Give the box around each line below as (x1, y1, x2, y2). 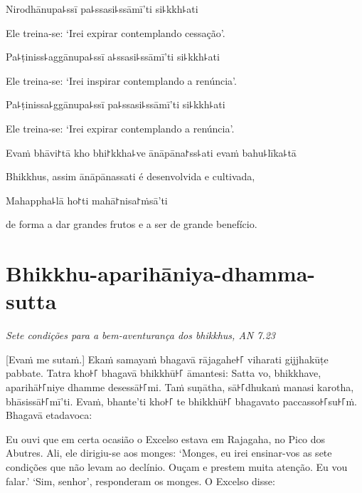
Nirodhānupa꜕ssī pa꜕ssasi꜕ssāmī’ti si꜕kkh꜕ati (6, 1, 198, 16)
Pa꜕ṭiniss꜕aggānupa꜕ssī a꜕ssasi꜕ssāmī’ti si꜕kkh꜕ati (6, 49, 220, 64)
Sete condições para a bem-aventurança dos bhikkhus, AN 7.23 (6, 328, 275, 343)
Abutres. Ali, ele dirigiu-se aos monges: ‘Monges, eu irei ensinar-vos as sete (6, 445, 332, 460)
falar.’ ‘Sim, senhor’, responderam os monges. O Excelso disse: (6, 473, 275, 488)
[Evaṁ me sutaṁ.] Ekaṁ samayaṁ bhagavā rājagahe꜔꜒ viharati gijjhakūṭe (6, 351, 329, 366)
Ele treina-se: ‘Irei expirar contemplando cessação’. (6, 25, 225, 40)
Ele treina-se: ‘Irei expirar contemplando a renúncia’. (6, 120, 235, 135)
